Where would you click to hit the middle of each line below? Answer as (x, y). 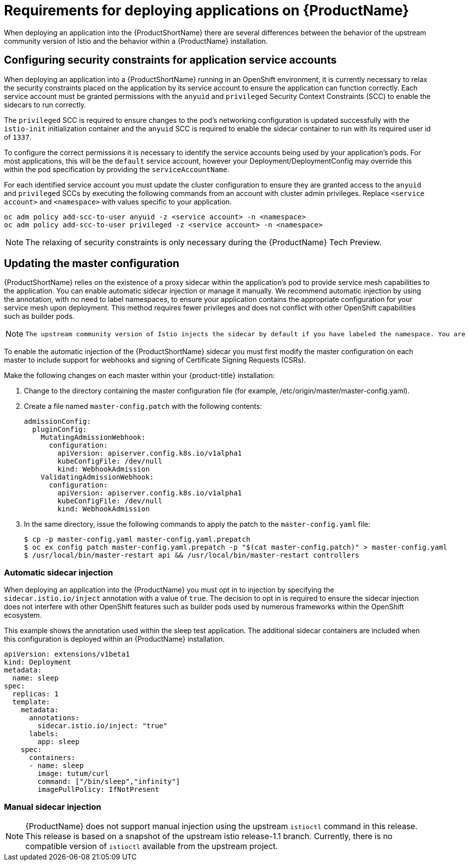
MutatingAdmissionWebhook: (93, 437)
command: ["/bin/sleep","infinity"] (109, 782)
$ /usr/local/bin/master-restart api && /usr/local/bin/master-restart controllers (192, 555)
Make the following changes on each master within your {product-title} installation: (140, 376)
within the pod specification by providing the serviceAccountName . (117, 169)
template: (31, 702)
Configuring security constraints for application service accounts (170, 60)
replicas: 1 (35, 694)
